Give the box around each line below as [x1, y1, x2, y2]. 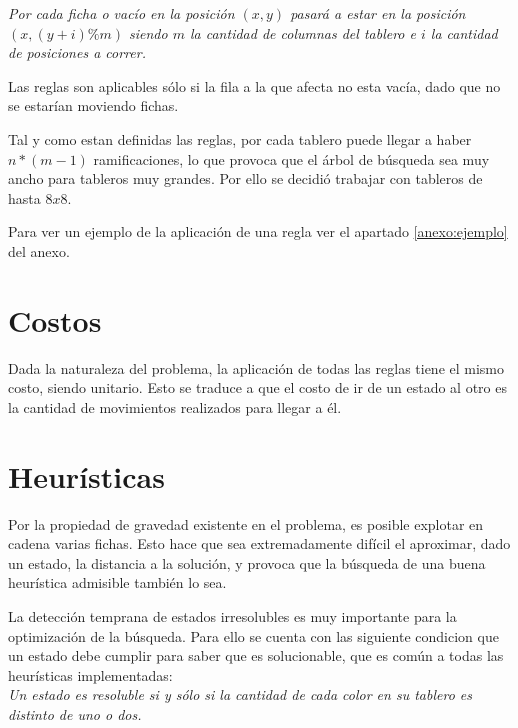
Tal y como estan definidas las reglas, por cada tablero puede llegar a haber [8, 128, 472, 149]
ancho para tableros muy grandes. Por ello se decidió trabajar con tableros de [8, 168, 483, 189]
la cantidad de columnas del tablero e [189, 22, 416, 43]
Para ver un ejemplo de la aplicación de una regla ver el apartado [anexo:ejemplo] [8, 221, 508, 242]
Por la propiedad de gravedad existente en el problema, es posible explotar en [8, 513, 484, 534]
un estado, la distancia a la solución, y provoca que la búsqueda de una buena [8, 552, 486, 573]
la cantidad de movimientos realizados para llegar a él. [8, 396, 342, 417]
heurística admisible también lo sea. [8, 572, 227, 593]
